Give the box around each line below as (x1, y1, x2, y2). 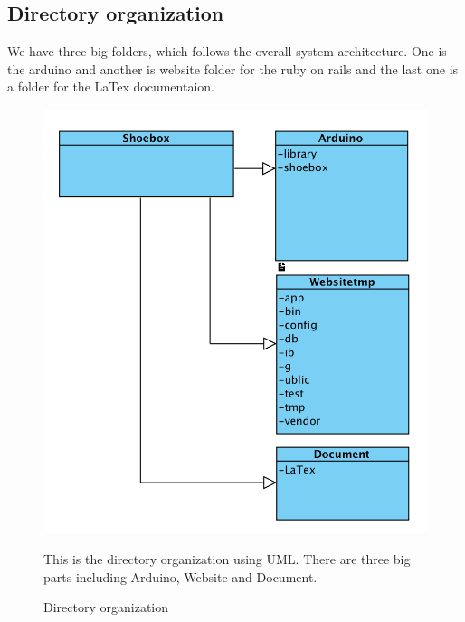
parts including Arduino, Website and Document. (43, 567, 318, 586)
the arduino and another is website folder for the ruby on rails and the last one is (7, 59, 459, 78)
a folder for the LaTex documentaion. (7, 77, 214, 96)
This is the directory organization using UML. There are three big (43, 550, 411, 568)
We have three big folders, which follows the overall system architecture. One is (7, 42, 447, 61)
